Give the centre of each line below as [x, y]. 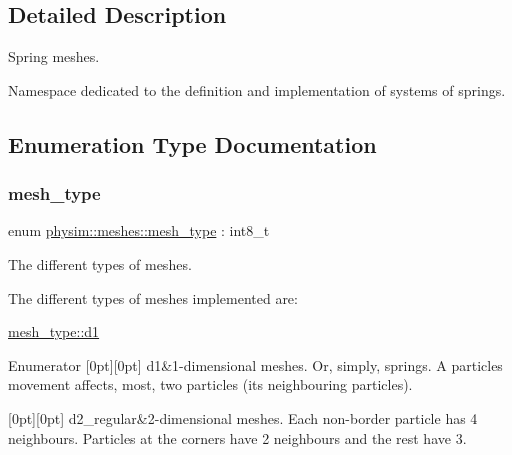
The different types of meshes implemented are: [153, 297]
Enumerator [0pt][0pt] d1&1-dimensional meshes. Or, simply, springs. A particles [255, 364]
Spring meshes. [54, 56]
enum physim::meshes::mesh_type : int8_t [139, 230]
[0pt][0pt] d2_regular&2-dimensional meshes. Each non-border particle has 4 [243, 417]
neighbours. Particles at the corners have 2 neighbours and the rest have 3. [237, 437]
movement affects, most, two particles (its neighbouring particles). [210, 384]
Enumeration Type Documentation [192, 143]
